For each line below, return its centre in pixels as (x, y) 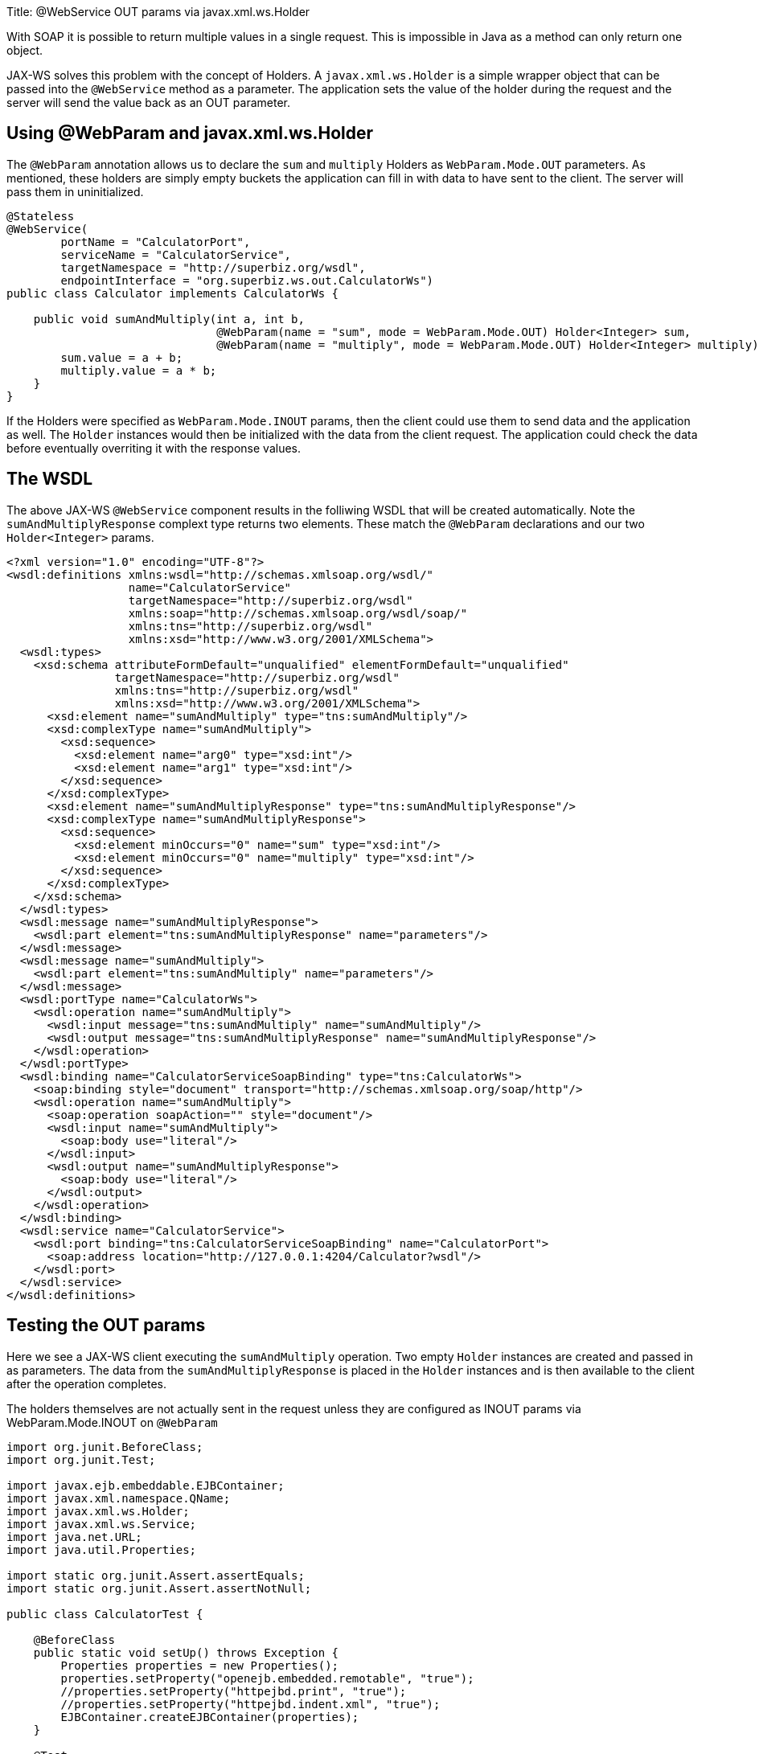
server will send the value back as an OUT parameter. (149, 102)
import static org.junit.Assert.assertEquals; (156, 1575)
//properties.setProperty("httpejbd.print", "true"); (234, 1691)
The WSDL (50, 479)
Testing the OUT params (106, 1326)
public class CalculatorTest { (105, 1614)
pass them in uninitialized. (75, 191)
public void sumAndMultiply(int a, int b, (169, 319)
